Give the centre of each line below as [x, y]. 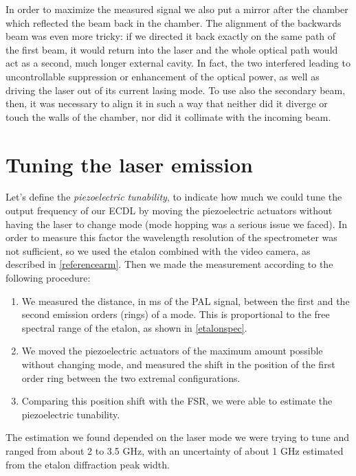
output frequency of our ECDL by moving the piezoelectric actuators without [169, 211]
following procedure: [48, 278]
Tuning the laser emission [129, 164]
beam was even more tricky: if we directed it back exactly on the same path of [171, 36]
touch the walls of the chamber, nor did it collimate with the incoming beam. [168, 116]
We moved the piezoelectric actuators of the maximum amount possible [172, 351]
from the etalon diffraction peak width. [88, 464]
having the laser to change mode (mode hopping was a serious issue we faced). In [177, 224]
